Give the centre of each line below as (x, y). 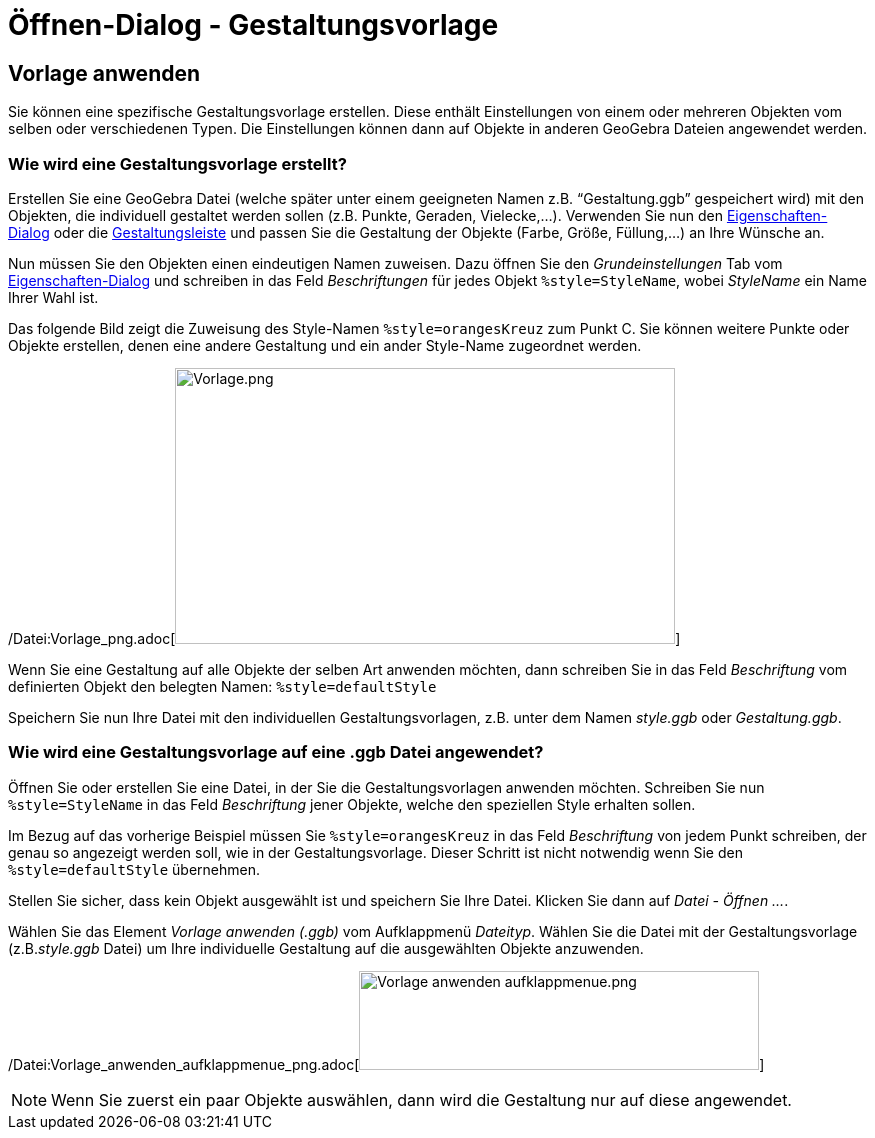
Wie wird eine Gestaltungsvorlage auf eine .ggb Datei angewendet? (276, 752)
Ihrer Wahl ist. (53, 297)
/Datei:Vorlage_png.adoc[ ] (344, 638)
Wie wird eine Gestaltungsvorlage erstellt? (177, 163)
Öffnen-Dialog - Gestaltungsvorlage (253, 25)
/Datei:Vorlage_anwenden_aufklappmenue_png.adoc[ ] (386, 1064)
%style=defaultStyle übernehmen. (134, 869)
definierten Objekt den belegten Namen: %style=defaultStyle (222, 686)
